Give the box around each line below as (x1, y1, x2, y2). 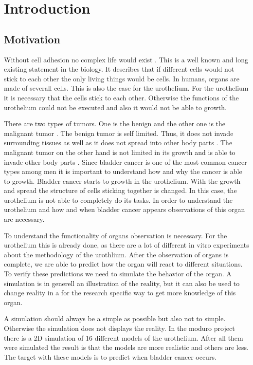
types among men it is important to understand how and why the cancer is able (4, 166, 242, 176)
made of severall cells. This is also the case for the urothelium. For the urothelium (4, 83, 249, 93)
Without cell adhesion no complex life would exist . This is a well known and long (4, 54, 248, 64)
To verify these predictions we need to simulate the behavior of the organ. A (4, 269, 232, 279)
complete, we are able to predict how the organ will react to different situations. (4, 259, 243, 269)
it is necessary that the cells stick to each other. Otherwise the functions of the (4, 92, 239, 102)
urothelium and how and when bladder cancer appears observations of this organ (4, 204, 245, 214)
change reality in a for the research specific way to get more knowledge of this (4, 288, 236, 298)
